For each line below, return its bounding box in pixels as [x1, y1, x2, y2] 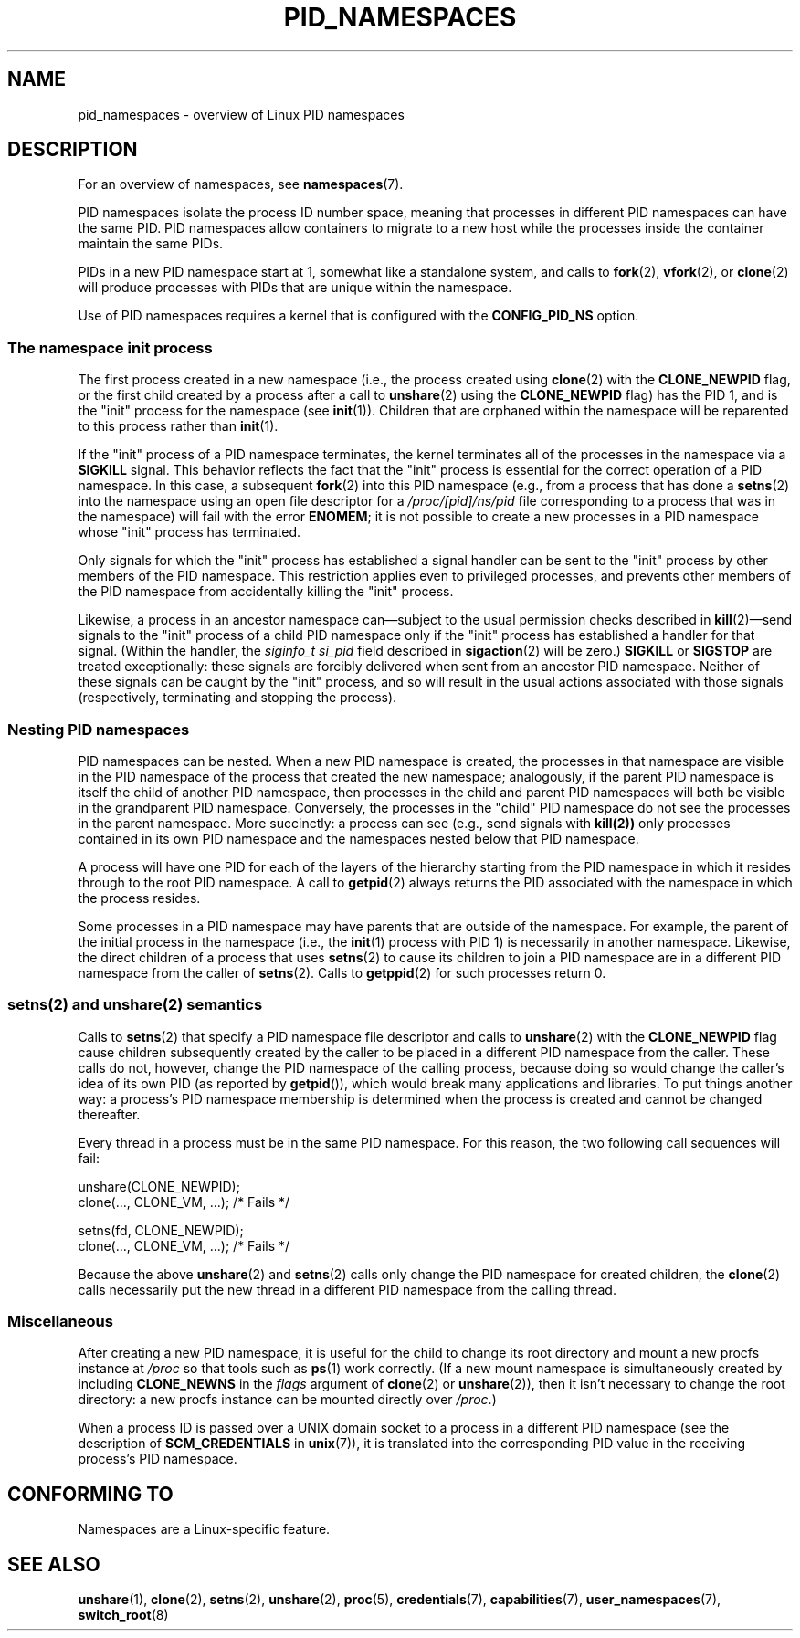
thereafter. [78, 1106, 141, 1122]
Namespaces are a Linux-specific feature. [78, 1521, 331, 1538]
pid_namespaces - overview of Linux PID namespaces [78, 106, 405, 122]
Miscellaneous [7, 1312, 113, 1331]
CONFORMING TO [7, 1482, 174, 1506]
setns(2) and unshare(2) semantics [7, 995, 263, 1014]
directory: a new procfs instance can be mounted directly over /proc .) [78, 1391, 497, 1408]
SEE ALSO [7, 1552, 100, 1576]
